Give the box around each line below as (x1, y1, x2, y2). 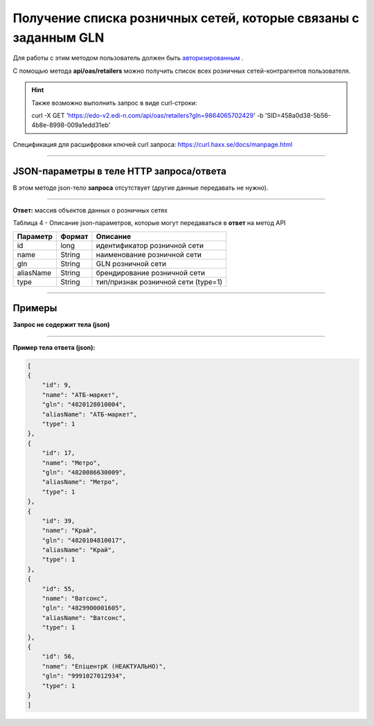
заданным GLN (12, 30, 105, 45)
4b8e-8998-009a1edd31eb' (31, 121, 111, 130)
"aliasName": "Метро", (42, 478, 119, 486)
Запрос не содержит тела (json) (12, 321, 110, 329)
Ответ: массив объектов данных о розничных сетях (12, 206, 168, 214)
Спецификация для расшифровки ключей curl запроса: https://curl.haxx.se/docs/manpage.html (12, 140, 293, 148)
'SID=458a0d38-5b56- (265, 111, 332, 119)
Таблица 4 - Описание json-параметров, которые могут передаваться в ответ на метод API (12, 219, 286, 227)
